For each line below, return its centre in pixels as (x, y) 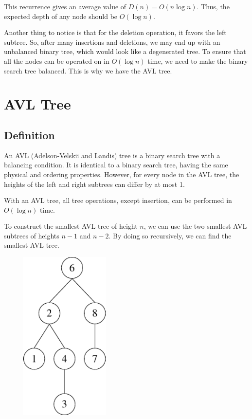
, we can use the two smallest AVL (195, 226)
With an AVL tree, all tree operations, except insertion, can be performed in (118, 200)
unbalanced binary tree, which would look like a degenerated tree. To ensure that (125, 51)
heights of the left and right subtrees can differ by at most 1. (94, 184)
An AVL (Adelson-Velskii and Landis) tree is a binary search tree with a (112, 155)
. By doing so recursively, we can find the (170, 235)
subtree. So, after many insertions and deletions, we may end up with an (112, 42)
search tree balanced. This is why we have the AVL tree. (88, 70)
